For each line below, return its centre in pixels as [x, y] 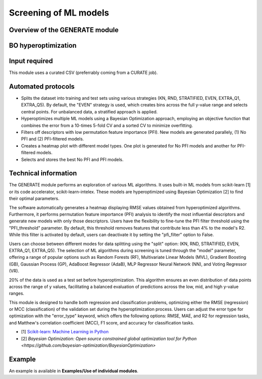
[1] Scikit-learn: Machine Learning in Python [65, 332]
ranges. [16, 293]
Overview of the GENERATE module [64, 30]
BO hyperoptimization [43, 45]
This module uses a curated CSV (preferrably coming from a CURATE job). [83, 72]
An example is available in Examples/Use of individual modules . [74, 371]
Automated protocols [42, 86]
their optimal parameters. [34, 199]
